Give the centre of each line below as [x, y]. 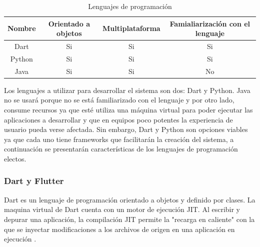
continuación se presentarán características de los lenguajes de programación [121, 149]
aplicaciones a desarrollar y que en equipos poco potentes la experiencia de [118, 119]
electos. [15, 158]
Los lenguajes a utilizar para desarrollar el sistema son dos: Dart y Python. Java [127, 90]
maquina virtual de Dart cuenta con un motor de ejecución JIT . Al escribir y [122, 209]
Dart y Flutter [34, 181]
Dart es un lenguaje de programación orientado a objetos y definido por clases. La [130, 199]
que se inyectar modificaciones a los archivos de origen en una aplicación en [119, 229]
